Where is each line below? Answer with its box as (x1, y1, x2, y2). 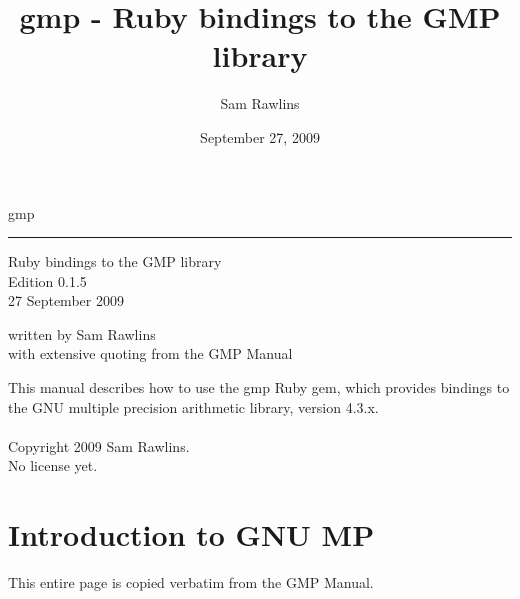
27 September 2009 (8, 290, 124, 311)
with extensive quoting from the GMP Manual (8, 343, 293, 364)
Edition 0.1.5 (8, 270, 87, 291)
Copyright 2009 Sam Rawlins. (8, 435, 190, 456)
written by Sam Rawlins (8, 323, 156, 344)
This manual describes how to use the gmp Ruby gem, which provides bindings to (8, 377, 510, 398)
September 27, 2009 (200, 126, 320, 147)
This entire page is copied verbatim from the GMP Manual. (8, 572, 374, 593)
